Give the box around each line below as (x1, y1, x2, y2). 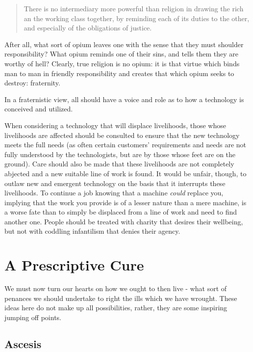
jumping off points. (4, 312, 61, 322)
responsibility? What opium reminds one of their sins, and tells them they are (4, 49, 239, 59)
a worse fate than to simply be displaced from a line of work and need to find (4, 207, 237, 217)
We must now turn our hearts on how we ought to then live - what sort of (4, 283, 227, 294)
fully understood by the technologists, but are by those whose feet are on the (4, 149, 236, 159)
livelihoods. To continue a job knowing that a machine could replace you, (4, 188, 224, 198)
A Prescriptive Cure (4, 255, 144, 275)
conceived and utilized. (4, 104, 73, 114)
